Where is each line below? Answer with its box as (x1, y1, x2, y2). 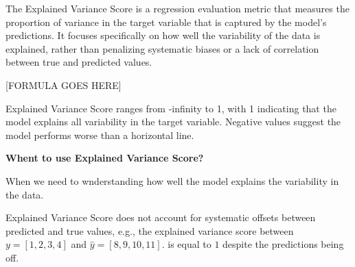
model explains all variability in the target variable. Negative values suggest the (5, 114, 341, 129)
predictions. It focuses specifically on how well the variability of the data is (5, 28, 321, 42)
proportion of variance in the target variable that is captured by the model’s (5, 14, 327, 29)
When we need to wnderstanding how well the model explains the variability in (5, 173, 339, 188)
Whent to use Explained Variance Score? (5, 151, 204, 165)
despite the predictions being (222, 237, 344, 251)
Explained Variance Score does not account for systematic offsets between (5, 210, 316, 225)
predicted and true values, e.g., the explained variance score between (5, 223, 294, 238)
